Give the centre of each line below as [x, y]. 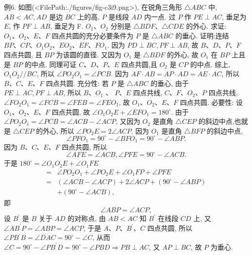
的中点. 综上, [210, 64]
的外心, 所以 [55, 130]
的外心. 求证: [206, 26]
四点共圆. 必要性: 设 [211, 102]
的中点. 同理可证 [50, 64]
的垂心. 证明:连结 [202, 35]
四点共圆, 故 [71, 111]
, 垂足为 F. [67, 26]
